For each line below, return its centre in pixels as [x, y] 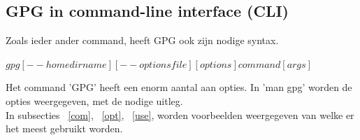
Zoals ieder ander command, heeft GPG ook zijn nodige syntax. [142, 40]
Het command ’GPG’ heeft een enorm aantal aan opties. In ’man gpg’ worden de [179, 87]
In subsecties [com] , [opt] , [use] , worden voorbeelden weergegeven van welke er [180, 114]
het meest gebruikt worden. [64, 128]
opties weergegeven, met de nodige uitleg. [94, 100]
